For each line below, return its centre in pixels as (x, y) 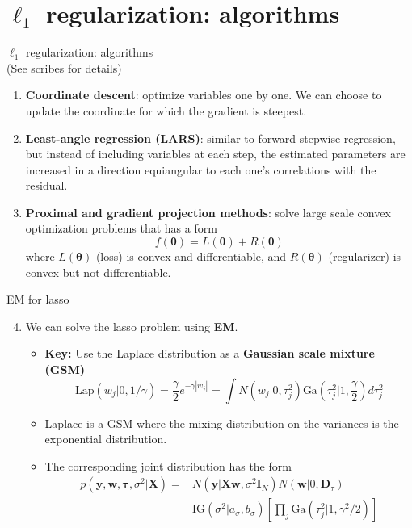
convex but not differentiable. (98, 272)
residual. (46, 185)
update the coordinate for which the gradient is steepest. (166, 110)
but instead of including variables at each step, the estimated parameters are (215, 154)
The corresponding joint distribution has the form (168, 465)
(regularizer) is (365, 256)
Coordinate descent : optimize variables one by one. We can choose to (204, 95)
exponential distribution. (106, 439)
